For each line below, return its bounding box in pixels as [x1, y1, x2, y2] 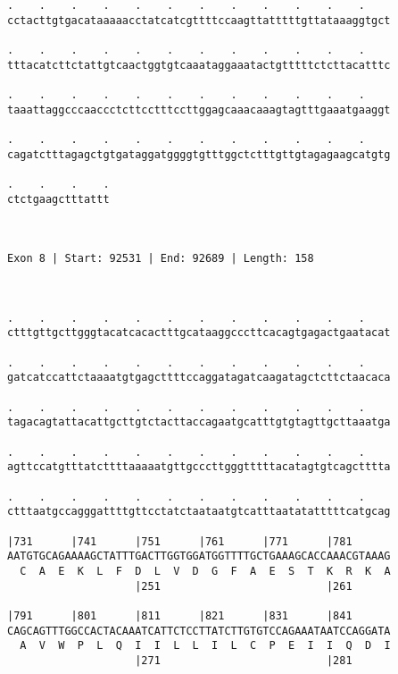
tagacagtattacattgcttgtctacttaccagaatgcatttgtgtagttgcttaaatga [7, 416, 391, 429]
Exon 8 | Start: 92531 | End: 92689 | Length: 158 [7, 252, 314, 265]
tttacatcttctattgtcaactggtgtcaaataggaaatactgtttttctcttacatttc [7, 58, 391, 72]
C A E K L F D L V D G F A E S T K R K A [20, 564, 391, 577]
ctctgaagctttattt [7, 192, 110, 206]
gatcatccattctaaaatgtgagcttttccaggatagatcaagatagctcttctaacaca [7, 371, 391, 384]
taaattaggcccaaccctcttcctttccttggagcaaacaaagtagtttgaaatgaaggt [7, 103, 391, 116]
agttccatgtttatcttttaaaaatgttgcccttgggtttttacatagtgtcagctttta [7, 460, 391, 474]
